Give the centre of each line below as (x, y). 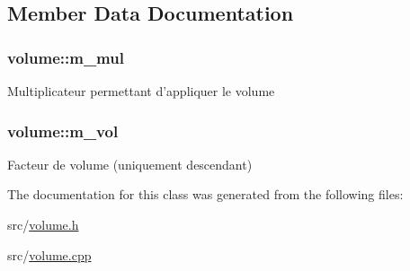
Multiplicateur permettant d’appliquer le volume (141, 91)
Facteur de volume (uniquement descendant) (130, 164)
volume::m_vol (63, 131)
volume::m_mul (66, 57)
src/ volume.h (43, 224)
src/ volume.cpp (49, 254)
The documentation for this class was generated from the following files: (205, 194)
